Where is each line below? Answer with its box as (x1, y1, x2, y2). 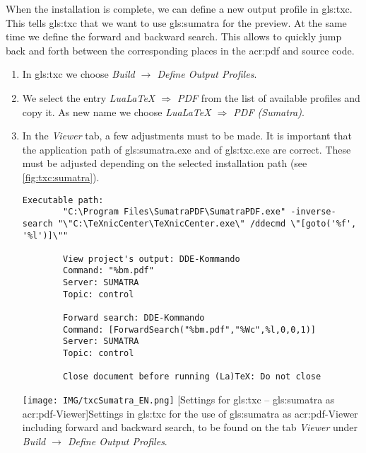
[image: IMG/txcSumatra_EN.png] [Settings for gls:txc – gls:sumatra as (22, 392, 335, 407)
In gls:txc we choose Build (22, 67, 135, 81)
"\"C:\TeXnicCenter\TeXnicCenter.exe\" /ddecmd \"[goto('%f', (57, 218, 357, 229)
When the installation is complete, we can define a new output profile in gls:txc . (6, 1, 353, 16)
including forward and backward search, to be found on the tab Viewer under (22, 420, 358, 435)
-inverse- (290, 207, 336, 217)
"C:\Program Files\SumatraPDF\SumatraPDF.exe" (63, 207, 286, 217)
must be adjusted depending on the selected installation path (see (22, 156, 307, 171)
